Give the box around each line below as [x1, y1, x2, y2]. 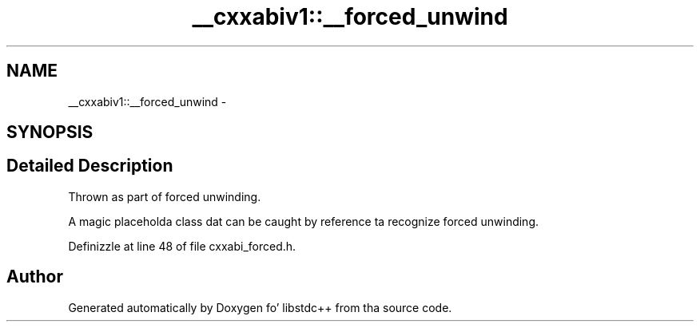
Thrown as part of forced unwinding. [68, 189, 261, 204]
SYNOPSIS [6, 122, 93, 143]
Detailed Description [6, 156, 173, 176]
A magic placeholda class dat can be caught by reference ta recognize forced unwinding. [68, 214, 539, 228]
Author [6, 267, 63, 287]
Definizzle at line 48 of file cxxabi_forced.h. [68, 239, 296, 253]
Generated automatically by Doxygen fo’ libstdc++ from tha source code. [68, 300, 452, 314]
